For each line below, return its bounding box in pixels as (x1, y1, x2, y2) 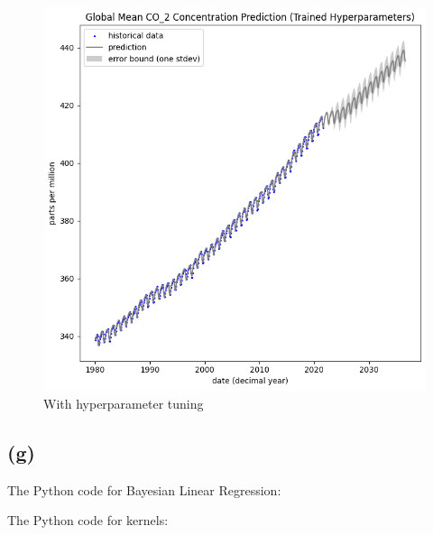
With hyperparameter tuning (43, 393, 204, 412)
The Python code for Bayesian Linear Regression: (7, 480, 281, 499)
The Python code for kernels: (7, 511, 169, 530)
